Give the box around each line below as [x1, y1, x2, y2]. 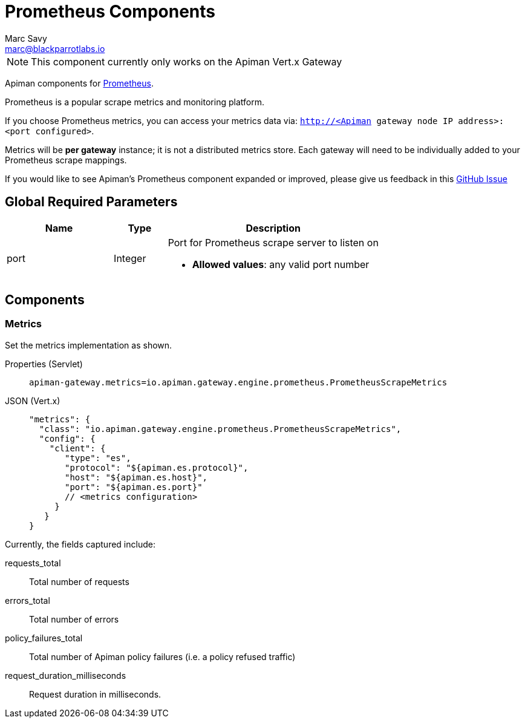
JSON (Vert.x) [5, 395, 60, 406]
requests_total [5, 557, 61, 568]
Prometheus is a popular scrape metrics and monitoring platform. [5, 96, 264, 107]
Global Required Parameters [5, 194, 178, 210]
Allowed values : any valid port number [192, 258, 370, 270]
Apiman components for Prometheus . [5, 77, 154, 88]
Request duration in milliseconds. [29, 689, 161, 699]
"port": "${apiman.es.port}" [65, 482, 203, 492]
